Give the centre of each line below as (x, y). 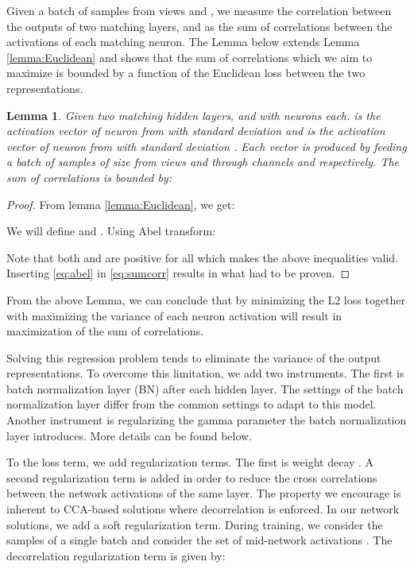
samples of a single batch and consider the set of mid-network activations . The (199, 540)
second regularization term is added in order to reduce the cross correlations (192, 477)
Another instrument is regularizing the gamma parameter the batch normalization (207, 420)
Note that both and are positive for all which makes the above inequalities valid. (203, 257)
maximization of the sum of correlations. (105, 331)
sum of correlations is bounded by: (89, 177)
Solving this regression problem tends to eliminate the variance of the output (194, 357)
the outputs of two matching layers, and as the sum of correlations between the (199, 26)
